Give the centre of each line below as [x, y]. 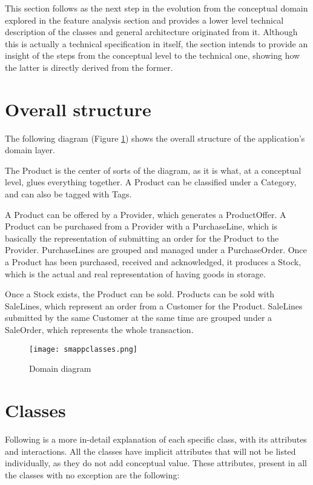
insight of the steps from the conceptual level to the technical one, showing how [153, 55]
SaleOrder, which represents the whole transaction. [99, 329]
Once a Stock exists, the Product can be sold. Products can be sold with [140, 294]
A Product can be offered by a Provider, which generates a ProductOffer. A [146, 214]
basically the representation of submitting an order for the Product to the [142, 238]
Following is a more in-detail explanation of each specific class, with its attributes [156, 439]
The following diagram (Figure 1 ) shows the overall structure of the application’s [155, 138]
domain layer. [30, 150]
